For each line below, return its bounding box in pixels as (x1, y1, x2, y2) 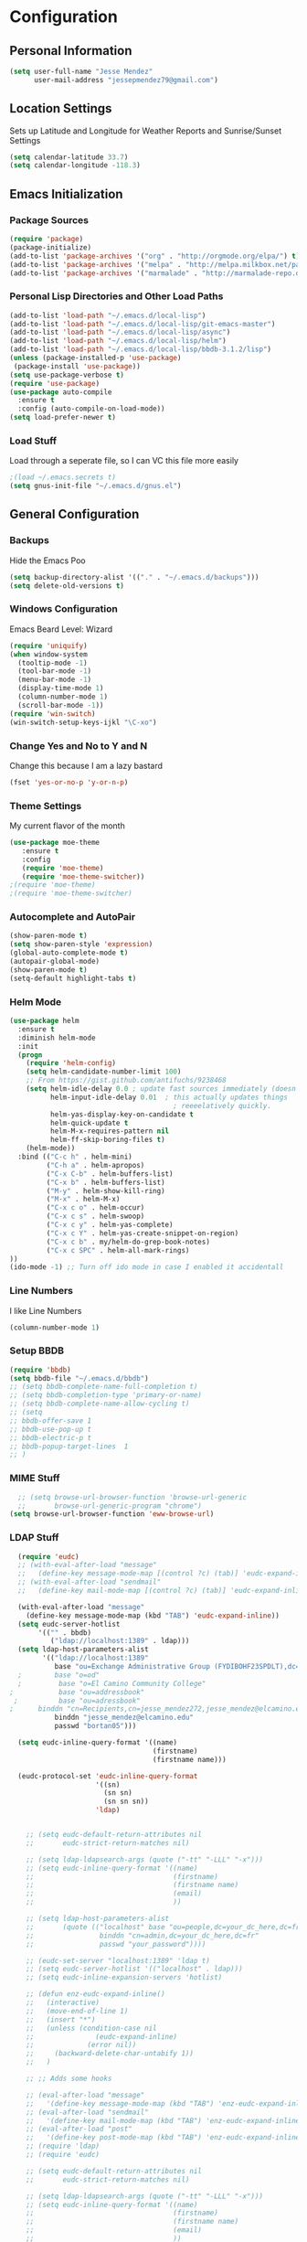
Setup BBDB (9, 1344, 65, 1357)
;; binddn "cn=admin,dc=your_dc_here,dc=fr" (26, 1931, 259, 1940)
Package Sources (9, 213, 90, 226)
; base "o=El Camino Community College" (17, 1679, 206, 1688)
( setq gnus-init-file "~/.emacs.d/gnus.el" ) (9, 482, 182, 491)
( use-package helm (9, 1017, 79, 1026)
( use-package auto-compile (9, 387, 112, 397)
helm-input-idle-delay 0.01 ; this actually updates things (49, 1093, 288, 1102)
